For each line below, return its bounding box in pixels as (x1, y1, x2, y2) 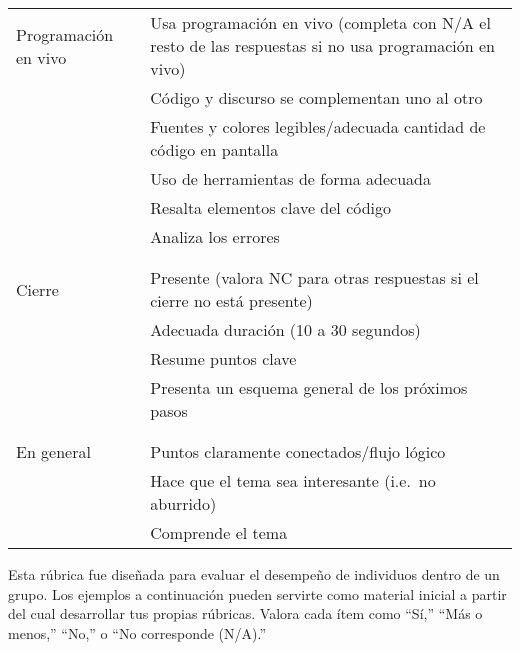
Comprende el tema (150, 521, 288, 544)
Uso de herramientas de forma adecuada (150, 167, 431, 190)
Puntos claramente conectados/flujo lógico (150, 440, 446, 463)
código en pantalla (150, 138, 279, 161)
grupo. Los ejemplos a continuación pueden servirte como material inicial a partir (8, 583, 507, 604)
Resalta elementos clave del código (150, 196, 392, 219)
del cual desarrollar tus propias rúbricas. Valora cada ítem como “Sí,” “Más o (8, 603, 483, 624)
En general (16, 440, 91, 463)
